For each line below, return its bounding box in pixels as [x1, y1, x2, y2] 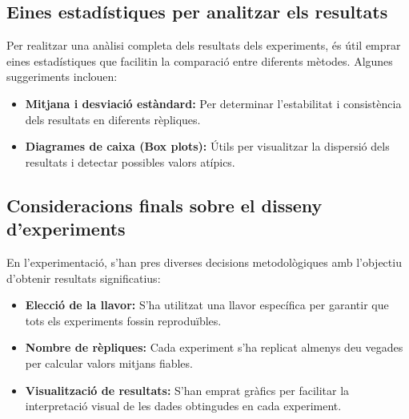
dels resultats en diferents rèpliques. [25, 111, 201, 127]
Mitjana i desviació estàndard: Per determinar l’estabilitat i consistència [25, 95, 402, 111]
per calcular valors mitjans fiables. [25, 354, 193, 371]
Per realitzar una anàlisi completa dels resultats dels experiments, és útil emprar [6, 37, 401, 54]
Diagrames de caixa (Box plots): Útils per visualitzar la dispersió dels [25, 138, 390, 155]
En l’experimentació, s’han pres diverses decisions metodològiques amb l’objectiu [6, 253, 402, 270]
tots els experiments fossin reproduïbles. [25, 312, 222, 328]
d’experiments [6, 216, 126, 241]
